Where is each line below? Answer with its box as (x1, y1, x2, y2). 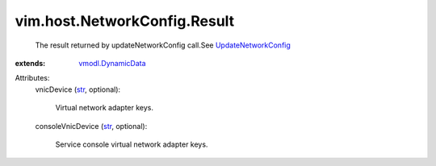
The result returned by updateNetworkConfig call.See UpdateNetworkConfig (35, 40, 291, 50)
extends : (15, 58, 46, 68)
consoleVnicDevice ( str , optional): (35, 121, 148, 131)
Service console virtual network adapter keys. (55, 139, 208, 149)
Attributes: (15, 73, 50, 83)
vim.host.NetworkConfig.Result (15, 12, 235, 30)
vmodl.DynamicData (78, 58, 146, 68)
